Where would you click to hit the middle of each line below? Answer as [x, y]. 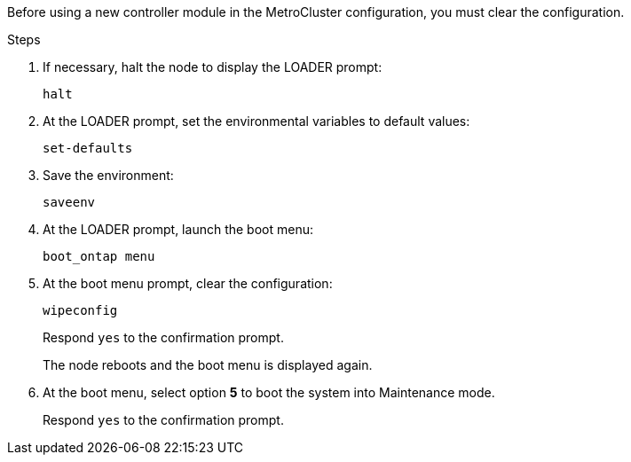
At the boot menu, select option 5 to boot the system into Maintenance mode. [269, 392]
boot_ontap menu [99, 256]
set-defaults [88, 148]
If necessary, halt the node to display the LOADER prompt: [213, 67]
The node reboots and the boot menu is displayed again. [208, 365]
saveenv [69, 202]
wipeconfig [80, 310]
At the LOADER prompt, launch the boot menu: [178, 229]
